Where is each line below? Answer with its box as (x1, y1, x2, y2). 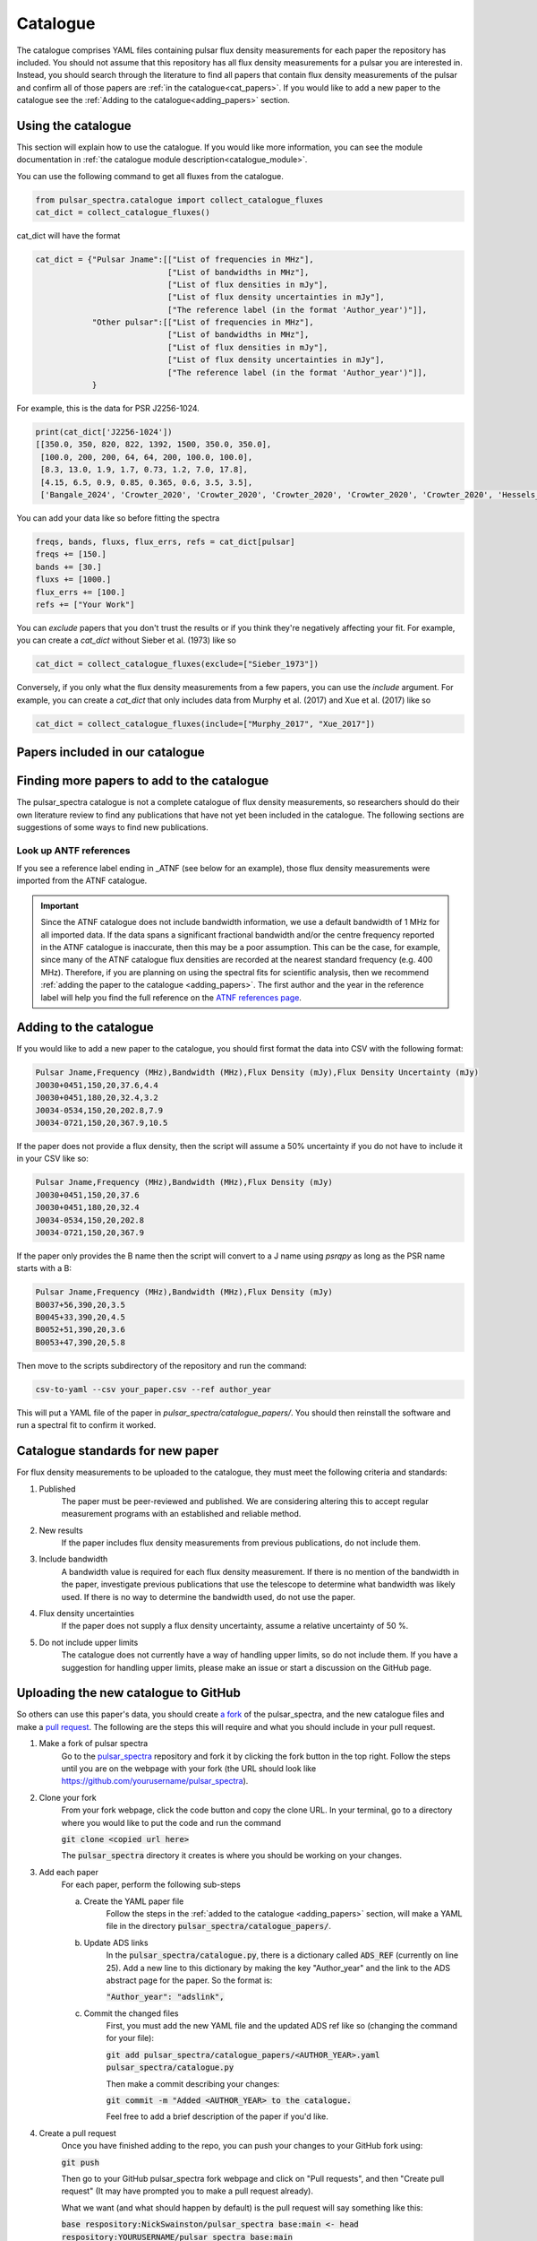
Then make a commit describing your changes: (106, 2078, 280, 2089)
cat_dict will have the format (16, 230, 121, 241)
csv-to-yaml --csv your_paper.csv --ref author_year (35, 1384, 272, 1394)
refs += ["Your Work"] (35, 599, 135, 610)
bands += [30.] (35, 561, 102, 572)
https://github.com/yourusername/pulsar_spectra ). (61, 1776, 249, 1787)
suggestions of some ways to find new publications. (16, 821, 209, 833)
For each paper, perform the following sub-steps (61, 1879, 241, 1891)
